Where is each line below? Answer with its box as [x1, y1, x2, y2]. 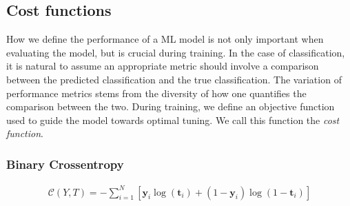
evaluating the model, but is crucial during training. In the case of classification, [6, 45, 345, 59]
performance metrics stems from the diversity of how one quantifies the [6, 85, 307, 100]
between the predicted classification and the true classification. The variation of [6, 72, 342, 86]
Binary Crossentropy [6, 155, 124, 172]
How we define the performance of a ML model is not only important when [6, 32, 324, 46]
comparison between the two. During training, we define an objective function [6, 99, 335, 114]
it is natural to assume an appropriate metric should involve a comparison [6, 59, 319, 73]
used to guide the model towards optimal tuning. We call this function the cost [6, 112, 340, 127]
